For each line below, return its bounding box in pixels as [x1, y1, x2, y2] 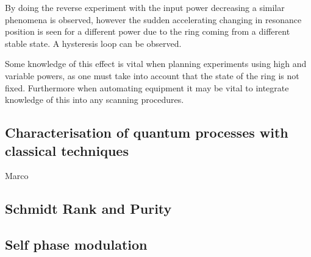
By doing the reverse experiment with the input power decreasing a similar [5, 1, 285, 13]
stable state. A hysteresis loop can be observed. [5, 37, 182, 49]
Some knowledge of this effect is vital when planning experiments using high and [5, 57, 307, 70]
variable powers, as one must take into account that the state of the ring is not [5, 69, 299, 82]
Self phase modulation [5, 235, 148, 254]
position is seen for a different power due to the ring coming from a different [5, 25, 290, 38]
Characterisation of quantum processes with [5, 123, 288, 142]
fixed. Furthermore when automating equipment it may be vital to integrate [5, 81, 289, 94]
